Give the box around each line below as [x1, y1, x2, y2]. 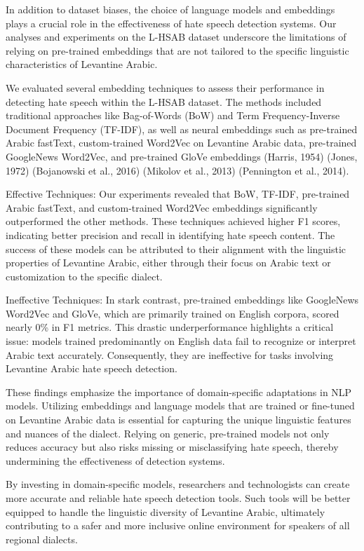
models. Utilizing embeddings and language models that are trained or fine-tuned [6, 398, 355, 413]
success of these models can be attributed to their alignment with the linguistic [6, 241, 346, 256]
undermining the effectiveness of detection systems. [6, 453, 225, 468]
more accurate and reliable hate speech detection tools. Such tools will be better [6, 491, 351, 505]
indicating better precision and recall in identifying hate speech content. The [6, 227, 335, 242]
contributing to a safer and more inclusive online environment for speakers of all [6, 518, 350, 533]
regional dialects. [6, 531, 78, 546]
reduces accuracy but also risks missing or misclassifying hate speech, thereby [6, 440, 339, 454]
